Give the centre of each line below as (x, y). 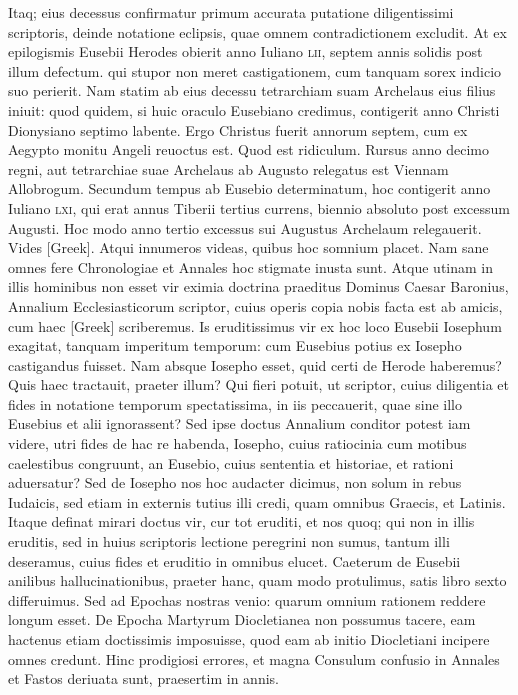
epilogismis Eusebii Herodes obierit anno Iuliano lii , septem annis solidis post (245, 51)
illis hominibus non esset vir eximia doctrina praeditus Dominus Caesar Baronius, (258, 286)
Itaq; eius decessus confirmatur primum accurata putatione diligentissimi (231, 12)
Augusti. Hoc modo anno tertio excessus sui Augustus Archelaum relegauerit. (245, 227)
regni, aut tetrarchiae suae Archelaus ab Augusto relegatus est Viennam (228, 168)
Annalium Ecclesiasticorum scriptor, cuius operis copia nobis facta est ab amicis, (255, 305)
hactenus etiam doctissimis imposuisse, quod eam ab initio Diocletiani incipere (249, 639)
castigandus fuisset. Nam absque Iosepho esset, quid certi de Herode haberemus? (255, 364)
